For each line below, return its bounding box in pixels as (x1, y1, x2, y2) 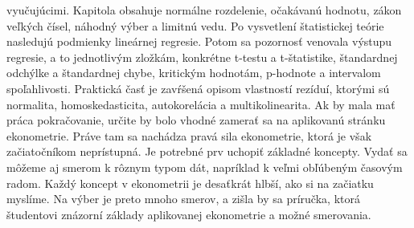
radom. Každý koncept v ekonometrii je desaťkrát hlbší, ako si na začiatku (6, 174, 374, 191)
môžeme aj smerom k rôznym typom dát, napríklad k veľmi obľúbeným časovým (6, 158, 403, 175)
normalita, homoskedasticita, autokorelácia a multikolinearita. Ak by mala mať (6, 96, 396, 112)
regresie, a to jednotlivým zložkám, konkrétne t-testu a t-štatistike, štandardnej (6, 48, 398, 65)
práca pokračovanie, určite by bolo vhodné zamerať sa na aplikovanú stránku (6, 112, 386, 128)
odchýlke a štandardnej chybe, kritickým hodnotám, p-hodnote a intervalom (6, 64, 381, 81)
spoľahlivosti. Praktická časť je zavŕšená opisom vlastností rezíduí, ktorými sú (6, 79, 390, 96)
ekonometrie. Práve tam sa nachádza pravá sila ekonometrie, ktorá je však (6, 127, 372, 144)
